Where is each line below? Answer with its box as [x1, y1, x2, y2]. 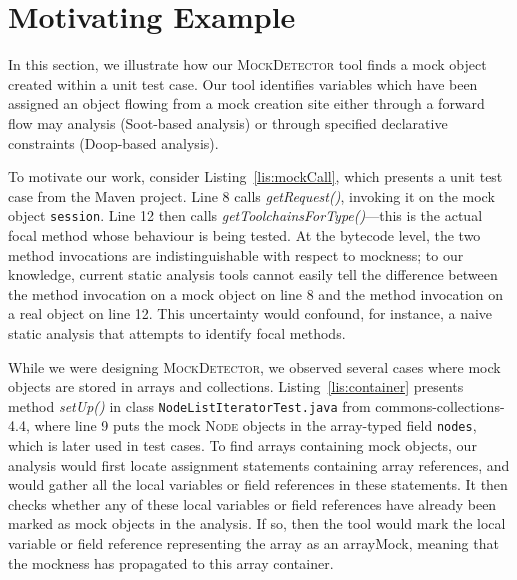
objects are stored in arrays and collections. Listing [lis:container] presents [8, 376, 464, 397]
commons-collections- [375, 395, 505, 416]
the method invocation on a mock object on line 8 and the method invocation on [8, 283, 504, 304]
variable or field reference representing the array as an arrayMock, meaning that [8, 532, 499, 553]
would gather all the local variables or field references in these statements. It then [8, 474, 508, 495]
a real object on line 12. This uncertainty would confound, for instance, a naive [8, 303, 493, 324]
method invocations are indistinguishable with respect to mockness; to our [8, 244, 464, 265]
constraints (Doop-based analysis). [8, 132, 219, 153]
